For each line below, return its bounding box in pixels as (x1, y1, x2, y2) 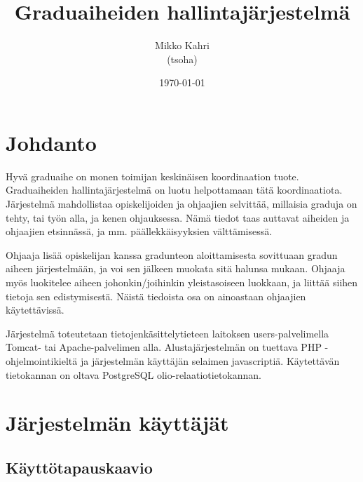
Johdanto (6, 128, 97, 156)
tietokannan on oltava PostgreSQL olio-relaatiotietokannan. (6, 367, 261, 382)
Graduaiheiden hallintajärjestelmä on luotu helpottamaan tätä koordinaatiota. (6, 182, 343, 197)
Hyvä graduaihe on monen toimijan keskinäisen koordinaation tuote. (6, 168, 299, 183)
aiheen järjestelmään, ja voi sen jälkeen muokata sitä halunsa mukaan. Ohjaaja (6, 261, 345, 276)
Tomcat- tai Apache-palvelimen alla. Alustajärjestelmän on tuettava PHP (6, 340, 322, 354)
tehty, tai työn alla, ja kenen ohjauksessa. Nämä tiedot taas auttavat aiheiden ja (6, 210, 350, 225)
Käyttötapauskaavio (6, 456, 153, 478)
